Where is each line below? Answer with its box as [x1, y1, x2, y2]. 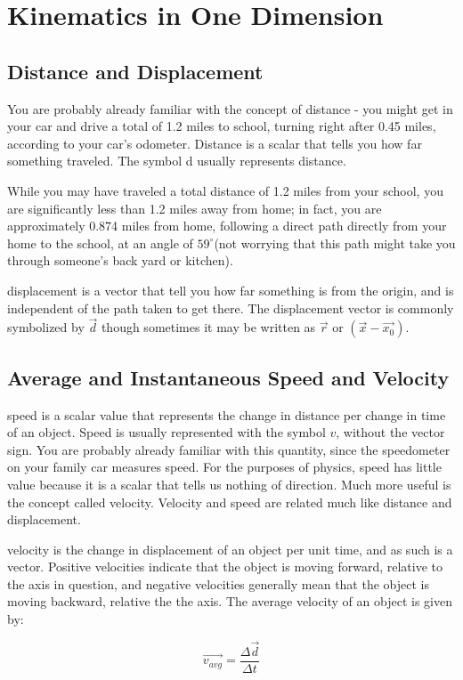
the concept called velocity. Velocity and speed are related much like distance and [7, 492, 452, 511]
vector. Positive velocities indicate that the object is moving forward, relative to [7, 557, 443, 576]
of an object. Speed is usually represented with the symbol [7, 423, 326, 441]
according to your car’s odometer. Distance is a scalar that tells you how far [7, 134, 422, 152]
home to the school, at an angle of [7, 233, 193, 252]
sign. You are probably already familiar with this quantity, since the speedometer [7, 440, 451, 458]
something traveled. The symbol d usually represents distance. [7, 151, 346, 170]
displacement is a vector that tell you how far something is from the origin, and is [7, 280, 454, 299]
